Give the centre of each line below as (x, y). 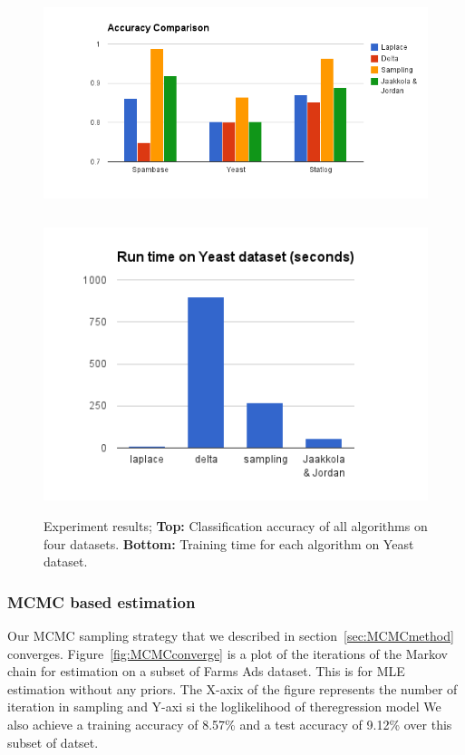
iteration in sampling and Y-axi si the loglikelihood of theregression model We (224, 707)
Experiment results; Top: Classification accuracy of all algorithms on (236, 526)
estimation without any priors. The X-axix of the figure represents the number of (232, 688)
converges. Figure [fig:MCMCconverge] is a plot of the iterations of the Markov (228, 653)
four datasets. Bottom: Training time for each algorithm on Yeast (229, 543)
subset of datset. (53, 742)
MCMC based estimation (102, 601)
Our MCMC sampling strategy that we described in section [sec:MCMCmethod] (231, 636)
